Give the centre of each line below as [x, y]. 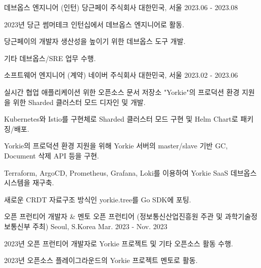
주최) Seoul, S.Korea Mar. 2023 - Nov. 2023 [100, 226]
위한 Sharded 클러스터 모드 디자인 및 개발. [79, 102]
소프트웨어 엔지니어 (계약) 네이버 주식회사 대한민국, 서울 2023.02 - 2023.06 [121, 75]
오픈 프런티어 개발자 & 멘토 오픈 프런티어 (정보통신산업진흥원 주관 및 [113, 216]
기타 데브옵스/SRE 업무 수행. [50, 58]
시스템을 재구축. [29, 182]
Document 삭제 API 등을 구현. [52, 155]
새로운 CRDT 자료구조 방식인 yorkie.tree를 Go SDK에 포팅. [98, 199]
